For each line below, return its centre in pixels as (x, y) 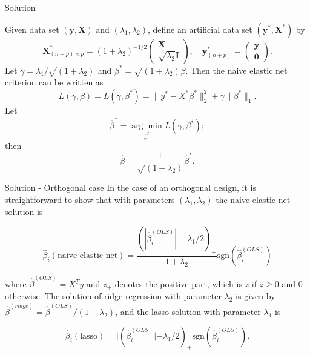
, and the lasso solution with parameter (188, 311)
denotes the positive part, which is (178, 284)
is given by (256, 296)
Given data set (32, 29)
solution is (24, 211)
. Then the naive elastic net (236, 70)
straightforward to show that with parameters (90, 199)
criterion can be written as (54, 82)
